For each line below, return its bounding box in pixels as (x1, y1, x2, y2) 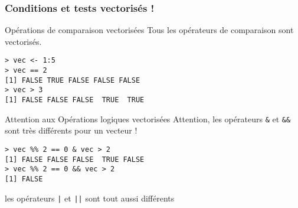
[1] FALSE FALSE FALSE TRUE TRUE (5, 96, 145, 105)
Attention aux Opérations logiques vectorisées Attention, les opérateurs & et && (5, 112, 291, 125)
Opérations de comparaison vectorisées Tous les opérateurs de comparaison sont (5, 24, 294, 36)
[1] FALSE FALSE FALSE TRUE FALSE (5, 155, 145, 164)
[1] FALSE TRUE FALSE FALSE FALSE (5, 76, 140, 84)
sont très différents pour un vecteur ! (5, 124, 137, 136)
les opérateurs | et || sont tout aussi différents (5, 191, 175, 204)
